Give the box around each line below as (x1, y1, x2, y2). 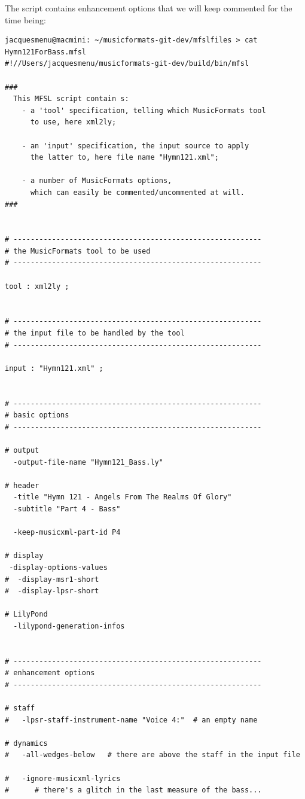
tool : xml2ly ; (5, 282, 69, 291)
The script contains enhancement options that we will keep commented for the (5, 2, 292, 14)
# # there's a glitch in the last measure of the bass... (5, 786, 262, 795)
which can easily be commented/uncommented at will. (30, 188, 245, 197)
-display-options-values (9, 563, 108, 572)
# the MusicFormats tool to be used (5, 246, 151, 255)
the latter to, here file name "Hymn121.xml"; (30, 153, 219, 162)
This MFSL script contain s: (13, 94, 129, 103)
